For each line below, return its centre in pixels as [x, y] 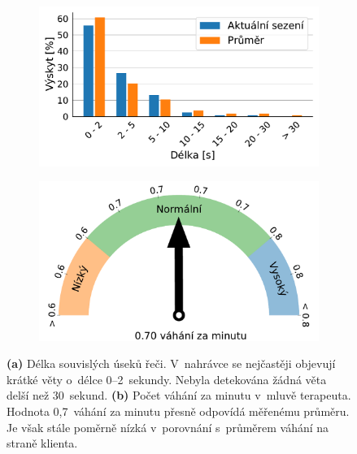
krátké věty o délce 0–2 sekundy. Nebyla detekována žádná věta [167, 379]
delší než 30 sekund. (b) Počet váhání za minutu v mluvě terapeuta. [179, 395]
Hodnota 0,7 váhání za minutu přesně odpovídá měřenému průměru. [178, 411]
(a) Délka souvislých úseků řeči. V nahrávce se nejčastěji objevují [171, 363]
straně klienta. [42, 443]
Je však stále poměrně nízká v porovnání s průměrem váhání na [168, 427]
